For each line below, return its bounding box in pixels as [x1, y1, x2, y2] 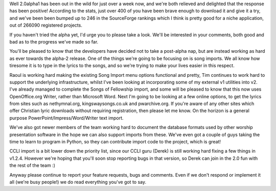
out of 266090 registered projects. [9, 22, 83, 28]
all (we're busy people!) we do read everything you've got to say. [9, 179, 147, 185]
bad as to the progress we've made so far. [9, 38, 99, 45]
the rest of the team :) [9, 162, 56, 168]
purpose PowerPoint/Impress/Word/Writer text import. [9, 115, 124, 121]
